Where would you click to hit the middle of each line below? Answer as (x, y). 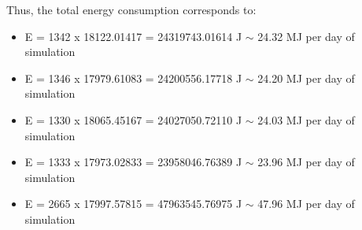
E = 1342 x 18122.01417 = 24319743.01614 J (133, 36)
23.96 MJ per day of (306, 162)
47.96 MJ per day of (306, 204)
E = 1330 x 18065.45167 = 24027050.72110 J (133, 119)
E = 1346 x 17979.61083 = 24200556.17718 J (133, 78)
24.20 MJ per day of (306, 78)
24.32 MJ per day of (306, 36)
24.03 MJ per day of (306, 119)
